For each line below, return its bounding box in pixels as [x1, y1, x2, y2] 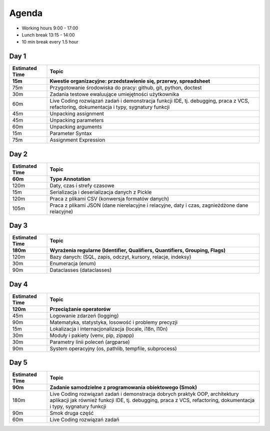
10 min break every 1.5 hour [21, 39, 78, 45]
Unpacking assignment [49, 110, 104, 117]
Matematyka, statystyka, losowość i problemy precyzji [49, 318, 177, 325]
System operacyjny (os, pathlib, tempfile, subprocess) [49, 345, 177, 352]
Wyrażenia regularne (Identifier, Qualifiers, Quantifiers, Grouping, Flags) [49, 247, 226, 254]
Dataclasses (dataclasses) [49, 267, 112, 274]
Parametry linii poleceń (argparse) [49, 338, 130, 345]
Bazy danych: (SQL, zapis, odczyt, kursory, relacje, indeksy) [49, 253, 191, 260]
